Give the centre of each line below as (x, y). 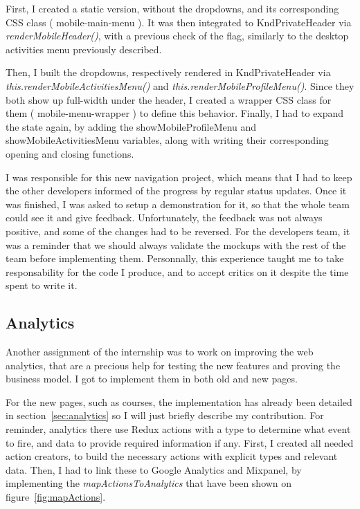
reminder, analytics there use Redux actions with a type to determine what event (178, 429)
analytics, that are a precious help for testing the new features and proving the (173, 365)
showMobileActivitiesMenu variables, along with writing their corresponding (167, 140)
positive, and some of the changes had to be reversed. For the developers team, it (178, 231)
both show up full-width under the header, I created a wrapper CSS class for (169, 99)
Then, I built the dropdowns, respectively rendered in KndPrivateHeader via (168, 72)
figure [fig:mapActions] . (56, 497)
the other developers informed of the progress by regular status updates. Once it (176, 191)
